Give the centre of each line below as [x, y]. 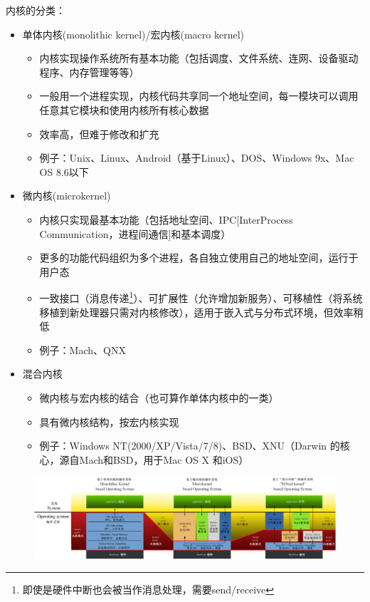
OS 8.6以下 [64, 171]
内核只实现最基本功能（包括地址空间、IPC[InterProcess [166, 219]
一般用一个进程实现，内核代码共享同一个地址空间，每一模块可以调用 [199, 96]
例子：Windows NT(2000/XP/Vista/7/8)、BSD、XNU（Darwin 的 [190, 446]
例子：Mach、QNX [83, 349]
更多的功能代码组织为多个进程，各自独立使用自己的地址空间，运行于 [199, 258]
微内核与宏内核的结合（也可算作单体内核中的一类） [159, 397]
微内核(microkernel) [67, 196]
